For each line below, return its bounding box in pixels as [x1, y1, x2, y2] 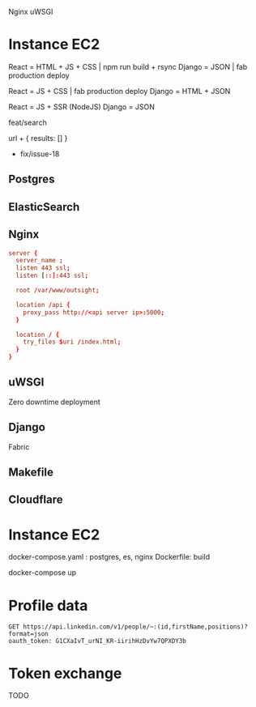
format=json [8, 630, 49, 638]
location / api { [15, 300, 70, 309]
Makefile [8, 466, 54, 479]
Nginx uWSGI [8, 7, 53, 16]
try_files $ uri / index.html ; [23, 338, 122, 347]
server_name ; [15, 257, 63, 265]
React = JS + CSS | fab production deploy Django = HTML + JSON [8, 86, 231, 96]
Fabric [8, 441, 30, 452]
